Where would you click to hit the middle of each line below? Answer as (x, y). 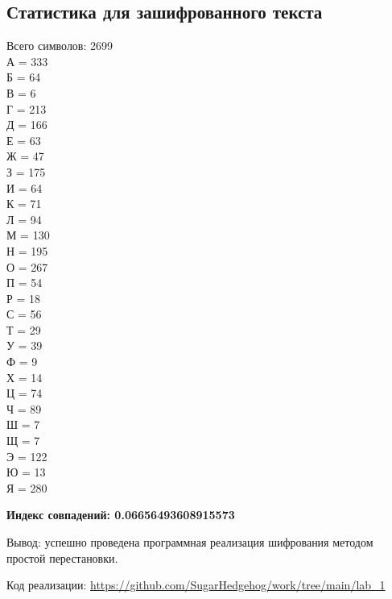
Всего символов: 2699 (60, 46)
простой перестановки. (62, 557)
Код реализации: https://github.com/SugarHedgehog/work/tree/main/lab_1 (196, 585)
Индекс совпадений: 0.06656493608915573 (121, 515)
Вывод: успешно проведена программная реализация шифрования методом (190, 542)
